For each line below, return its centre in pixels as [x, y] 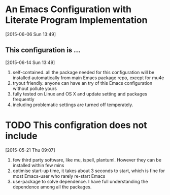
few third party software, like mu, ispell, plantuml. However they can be [87, 160]
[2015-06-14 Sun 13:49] [30, 62]
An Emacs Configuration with [69, 9]
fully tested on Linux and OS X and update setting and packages [80, 94]
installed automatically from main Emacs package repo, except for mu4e [88, 78]
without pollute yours [35, 88]
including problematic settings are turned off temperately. [73, 105]
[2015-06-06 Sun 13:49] [30, 34]
